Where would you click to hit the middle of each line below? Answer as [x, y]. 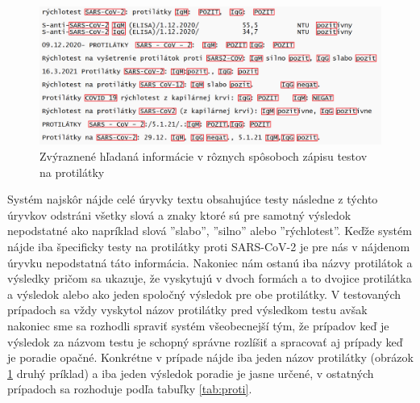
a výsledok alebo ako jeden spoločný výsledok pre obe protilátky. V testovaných [204, 294]
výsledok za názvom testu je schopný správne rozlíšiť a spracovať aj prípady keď [205, 341]
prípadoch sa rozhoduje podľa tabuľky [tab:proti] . [130, 389]
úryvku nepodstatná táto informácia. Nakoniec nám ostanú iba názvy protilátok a [210, 262]
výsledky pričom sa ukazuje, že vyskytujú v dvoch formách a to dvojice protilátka [210, 278]
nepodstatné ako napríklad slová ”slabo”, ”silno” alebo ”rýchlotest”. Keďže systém [210, 231]
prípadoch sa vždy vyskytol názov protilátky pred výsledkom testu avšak [187, 310]
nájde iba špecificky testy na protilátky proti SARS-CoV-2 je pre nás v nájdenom [209, 246]
